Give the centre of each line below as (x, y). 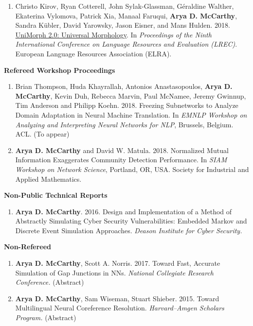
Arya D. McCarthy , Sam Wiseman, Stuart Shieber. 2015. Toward (117, 298)
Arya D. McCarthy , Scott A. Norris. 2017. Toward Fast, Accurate (118, 263)
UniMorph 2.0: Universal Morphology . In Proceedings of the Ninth (113, 34)
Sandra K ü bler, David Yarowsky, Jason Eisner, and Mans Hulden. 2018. (123, 25)
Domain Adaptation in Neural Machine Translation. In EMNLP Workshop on (131, 114)
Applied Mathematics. (48, 179)
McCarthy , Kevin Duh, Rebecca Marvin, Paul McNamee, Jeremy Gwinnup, (131, 95)
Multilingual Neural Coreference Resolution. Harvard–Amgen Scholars (120, 308)
